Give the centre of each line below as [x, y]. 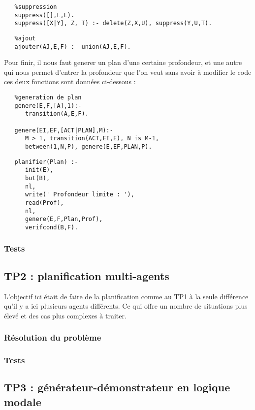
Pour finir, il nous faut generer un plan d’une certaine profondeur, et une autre [123, 62]
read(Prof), [44, 203]
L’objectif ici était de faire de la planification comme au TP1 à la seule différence [126, 296]
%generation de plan [48, 98]
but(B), [37, 178]
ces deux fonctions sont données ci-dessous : [70, 81]
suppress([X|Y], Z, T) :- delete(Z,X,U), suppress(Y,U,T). [113, 23]
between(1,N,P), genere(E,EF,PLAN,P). [88, 147]
